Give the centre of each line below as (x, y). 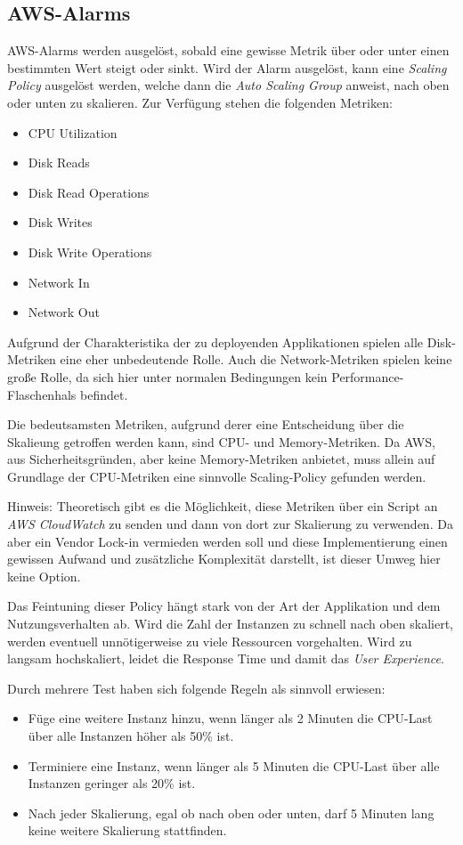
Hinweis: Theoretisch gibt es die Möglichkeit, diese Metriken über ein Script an (223, 506)
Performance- (368, 376)
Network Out (64, 312)
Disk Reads (59, 162)
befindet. (104, 394)
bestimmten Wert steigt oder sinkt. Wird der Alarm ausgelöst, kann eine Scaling (227, 67)
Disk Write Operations (90, 252)
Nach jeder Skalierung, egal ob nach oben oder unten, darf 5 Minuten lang (231, 812)
